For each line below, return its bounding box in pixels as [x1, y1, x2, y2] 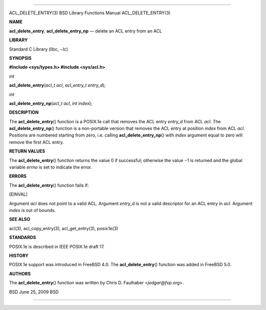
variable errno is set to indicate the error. [9, 164, 92, 170]
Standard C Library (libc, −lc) [9, 46, 68, 52]
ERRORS [9, 173, 27, 179]
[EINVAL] [9, 191, 28, 197]
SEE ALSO [9, 216, 31, 222]
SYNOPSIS [9, 55, 32, 61]
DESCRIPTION [9, 109, 39, 115]
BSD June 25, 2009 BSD [9, 289, 59, 295]
